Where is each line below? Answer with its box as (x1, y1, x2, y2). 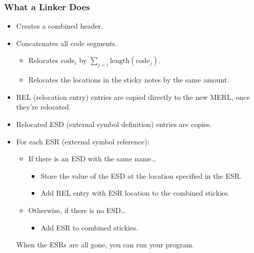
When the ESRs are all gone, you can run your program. (16, 239, 194, 250)
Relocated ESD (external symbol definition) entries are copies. (16, 118, 212, 129)
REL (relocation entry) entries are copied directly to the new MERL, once (16, 91, 250, 102)
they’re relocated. (16, 101, 71, 112)
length (110, 57, 130, 65)
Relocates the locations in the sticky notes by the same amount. (28, 74, 229, 85)
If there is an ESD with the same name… (28, 153, 156, 164)
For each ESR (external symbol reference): (16, 136, 150, 146)
